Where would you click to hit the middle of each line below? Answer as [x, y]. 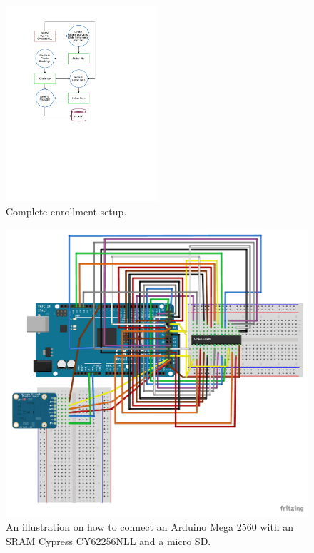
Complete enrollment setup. [66, 212]
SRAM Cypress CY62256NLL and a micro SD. [108, 541]
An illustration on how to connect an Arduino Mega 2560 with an [150, 526]
